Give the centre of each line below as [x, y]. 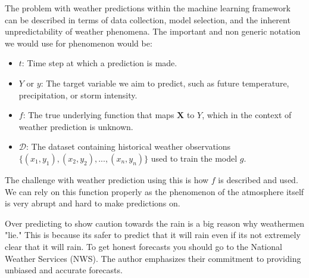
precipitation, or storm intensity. [78, 95]
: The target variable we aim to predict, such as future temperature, [165, 83]
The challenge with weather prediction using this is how [107, 179]
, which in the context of [247, 115]
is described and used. [258, 179]
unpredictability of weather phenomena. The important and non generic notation [153, 31]
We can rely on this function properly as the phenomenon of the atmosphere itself [154, 191]
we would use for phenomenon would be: [79, 43]
